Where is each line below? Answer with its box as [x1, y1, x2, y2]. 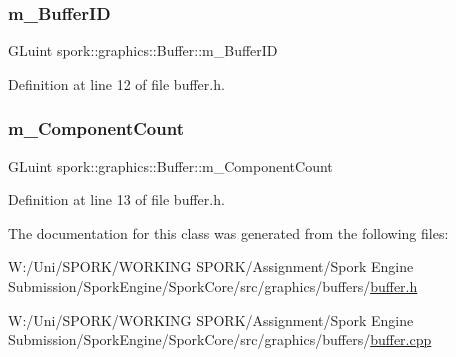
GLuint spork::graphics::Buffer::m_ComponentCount [8, 155, 333, 176]
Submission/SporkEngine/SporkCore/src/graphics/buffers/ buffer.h [8, 276, 418, 296]
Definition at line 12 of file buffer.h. [8, 73, 225, 94]
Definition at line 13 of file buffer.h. [8, 189, 225, 210]
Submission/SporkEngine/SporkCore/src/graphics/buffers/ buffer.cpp [8, 329, 432, 350]
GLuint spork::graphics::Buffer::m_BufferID [8, 40, 278, 61]
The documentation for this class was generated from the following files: [8, 222, 449, 243]
